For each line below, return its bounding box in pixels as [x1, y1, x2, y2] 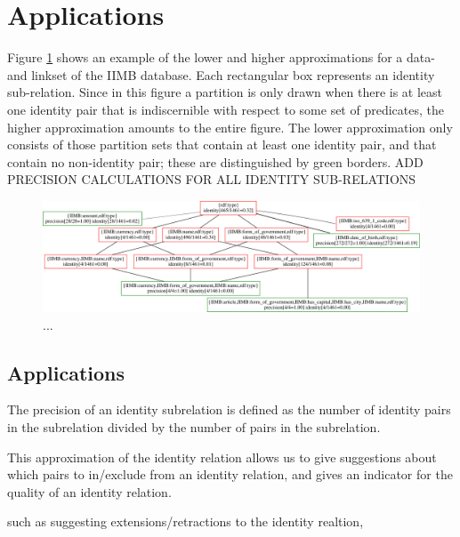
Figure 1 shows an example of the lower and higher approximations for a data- [7, 48, 435, 67]
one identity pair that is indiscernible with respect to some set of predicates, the [7, 100, 444, 118]
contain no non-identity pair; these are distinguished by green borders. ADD [7, 152, 424, 171]
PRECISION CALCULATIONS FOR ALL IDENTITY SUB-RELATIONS [7, 170, 416, 188]
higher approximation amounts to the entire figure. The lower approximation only [7, 117, 453, 136]
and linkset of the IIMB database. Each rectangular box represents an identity [7, 65, 435, 84]
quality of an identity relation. [7, 482, 172, 501]
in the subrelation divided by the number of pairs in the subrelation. [7, 417, 381, 436]
